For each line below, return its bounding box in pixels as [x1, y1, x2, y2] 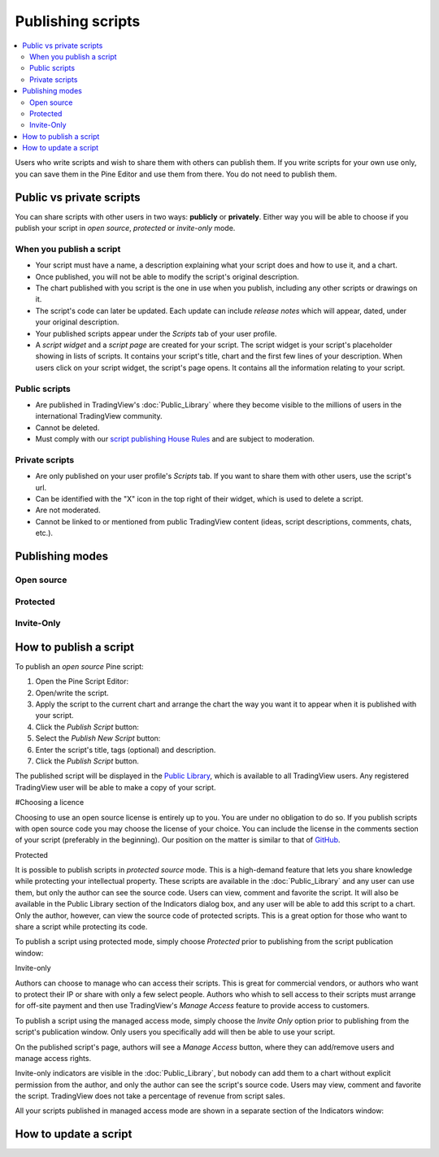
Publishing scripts [15, 12, 141, 30]
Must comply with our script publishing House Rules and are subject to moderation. [35, 434, 315, 444]
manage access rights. [15, 1053, 92, 1063]
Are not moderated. [35, 505, 101, 515]
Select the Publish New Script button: [35, 733, 161, 743]
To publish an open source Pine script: [15, 661, 144, 671]
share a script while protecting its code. [15, 922, 148, 932]
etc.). [35, 528, 53, 538]
